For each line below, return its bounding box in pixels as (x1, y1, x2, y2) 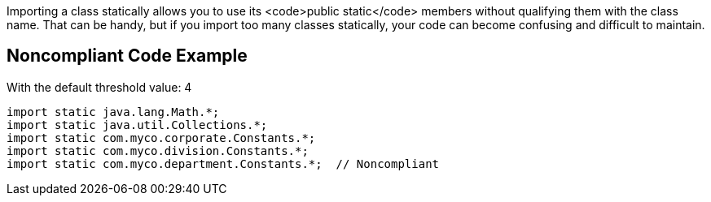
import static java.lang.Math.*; (7, 105, 220, 118)
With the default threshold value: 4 (7, 80, 192, 94)
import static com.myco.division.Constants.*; (7, 144, 309, 157)
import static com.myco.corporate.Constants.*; (7, 131, 316, 144)
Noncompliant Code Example (7, 45, 248, 67)
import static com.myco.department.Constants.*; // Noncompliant (7, 157, 440, 170)
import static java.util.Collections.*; (7, 118, 268, 131)
